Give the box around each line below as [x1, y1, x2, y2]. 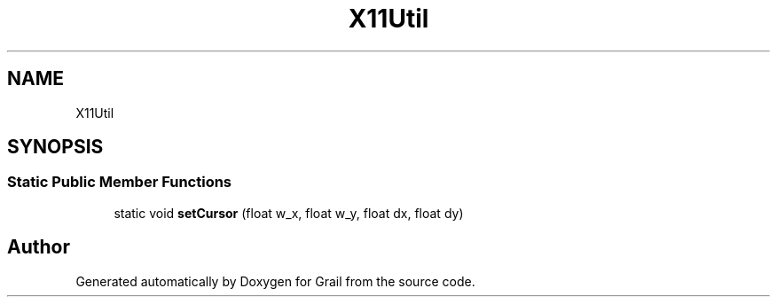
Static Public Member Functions [7, 173, 232, 191]
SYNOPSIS [7, 136, 104, 159]
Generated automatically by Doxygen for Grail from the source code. [75, 273, 475, 289]
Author [7, 236, 70, 259]
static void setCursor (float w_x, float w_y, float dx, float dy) [114, 205, 464, 221]
